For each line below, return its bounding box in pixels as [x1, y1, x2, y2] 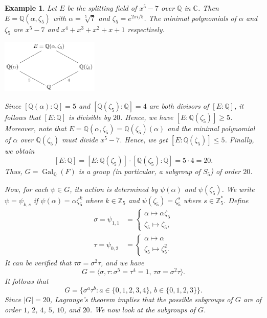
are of [243, 294, 262, 305]
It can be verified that [5, 257, 72, 267]
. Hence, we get [120, 134, 168, 144]
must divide [62, 134, 98, 144]
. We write [221, 183, 255, 194]
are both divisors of [149, 100, 209, 111]
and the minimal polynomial [167, 123, 255, 133]
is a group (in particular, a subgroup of [78, 166, 201, 177]
